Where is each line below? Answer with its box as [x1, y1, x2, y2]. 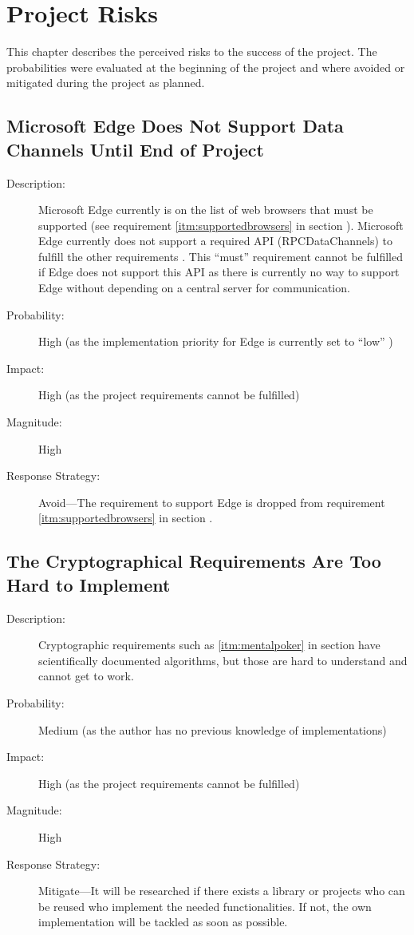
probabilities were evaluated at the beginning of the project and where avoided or [6, 58, 405, 75]
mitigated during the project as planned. [6, 74, 205, 91]
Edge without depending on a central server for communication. [38, 279, 350, 296]
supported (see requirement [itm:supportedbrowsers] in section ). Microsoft [38, 216, 404, 233]
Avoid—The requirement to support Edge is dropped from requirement [38, 493, 385, 510]
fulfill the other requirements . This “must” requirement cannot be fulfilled [38, 248, 404, 264]
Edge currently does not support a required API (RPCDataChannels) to [38, 232, 392, 249]
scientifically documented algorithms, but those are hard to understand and [38, 652, 408, 668]
